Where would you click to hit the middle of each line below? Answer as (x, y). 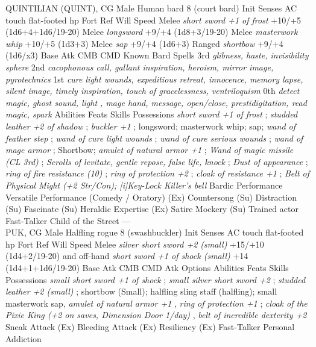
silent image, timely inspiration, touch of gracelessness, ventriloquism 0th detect (153, 91)
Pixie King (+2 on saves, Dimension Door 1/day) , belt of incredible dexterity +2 (156, 315)
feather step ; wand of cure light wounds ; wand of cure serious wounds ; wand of (154, 138)
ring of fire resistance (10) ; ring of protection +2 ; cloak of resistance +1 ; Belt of (158, 173)
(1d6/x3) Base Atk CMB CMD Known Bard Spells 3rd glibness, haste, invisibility (157, 55)
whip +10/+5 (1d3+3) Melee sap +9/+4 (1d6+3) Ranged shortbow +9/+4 (144, 43)
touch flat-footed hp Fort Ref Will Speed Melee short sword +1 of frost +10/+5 (153, 20)
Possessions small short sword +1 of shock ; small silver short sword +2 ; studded (156, 279)
